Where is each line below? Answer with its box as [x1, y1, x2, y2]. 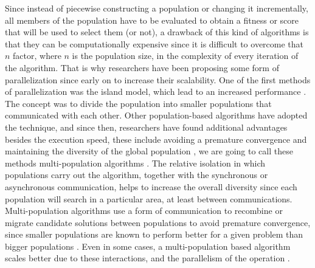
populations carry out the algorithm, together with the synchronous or [5, 168, 268, 181]
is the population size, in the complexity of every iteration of [72, 49, 299, 62]
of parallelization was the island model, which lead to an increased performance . [5, 85, 306, 98]
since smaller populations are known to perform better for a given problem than [5, 228, 303, 241]
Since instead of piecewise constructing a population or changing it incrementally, [5, 2, 308, 14]
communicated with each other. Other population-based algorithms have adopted [5, 109, 308, 122]
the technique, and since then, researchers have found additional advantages [5, 120, 288, 133]
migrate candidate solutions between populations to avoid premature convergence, [5, 216, 311, 228]
